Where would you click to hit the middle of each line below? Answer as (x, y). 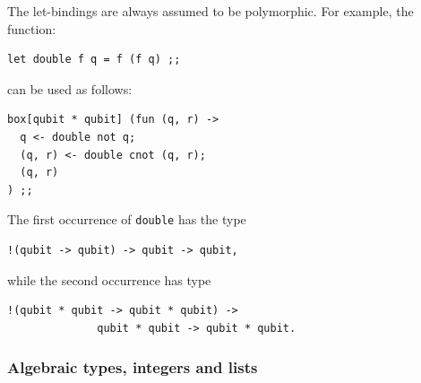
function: (32, 28)
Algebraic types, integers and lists (133, 367)
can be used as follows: (70, 88)
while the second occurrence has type (109, 279)
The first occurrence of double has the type (127, 219)
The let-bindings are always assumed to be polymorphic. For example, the (210, 11)
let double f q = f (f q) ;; (94, 60)
